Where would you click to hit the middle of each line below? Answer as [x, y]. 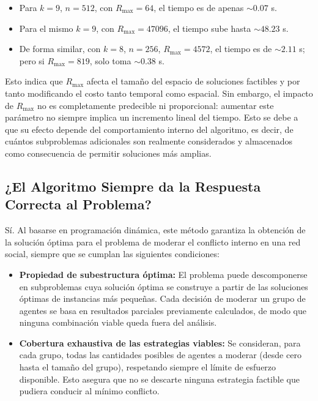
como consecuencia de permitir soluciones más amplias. [108, 153]
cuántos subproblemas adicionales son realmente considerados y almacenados [149, 141]
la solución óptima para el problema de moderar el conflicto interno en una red [153, 242]
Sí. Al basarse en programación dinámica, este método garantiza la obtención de [155, 230]
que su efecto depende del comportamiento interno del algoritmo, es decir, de [149, 129]
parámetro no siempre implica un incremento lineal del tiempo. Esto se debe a [152, 117]
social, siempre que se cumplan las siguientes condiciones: [112, 254]
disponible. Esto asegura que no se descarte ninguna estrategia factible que [159, 379]
